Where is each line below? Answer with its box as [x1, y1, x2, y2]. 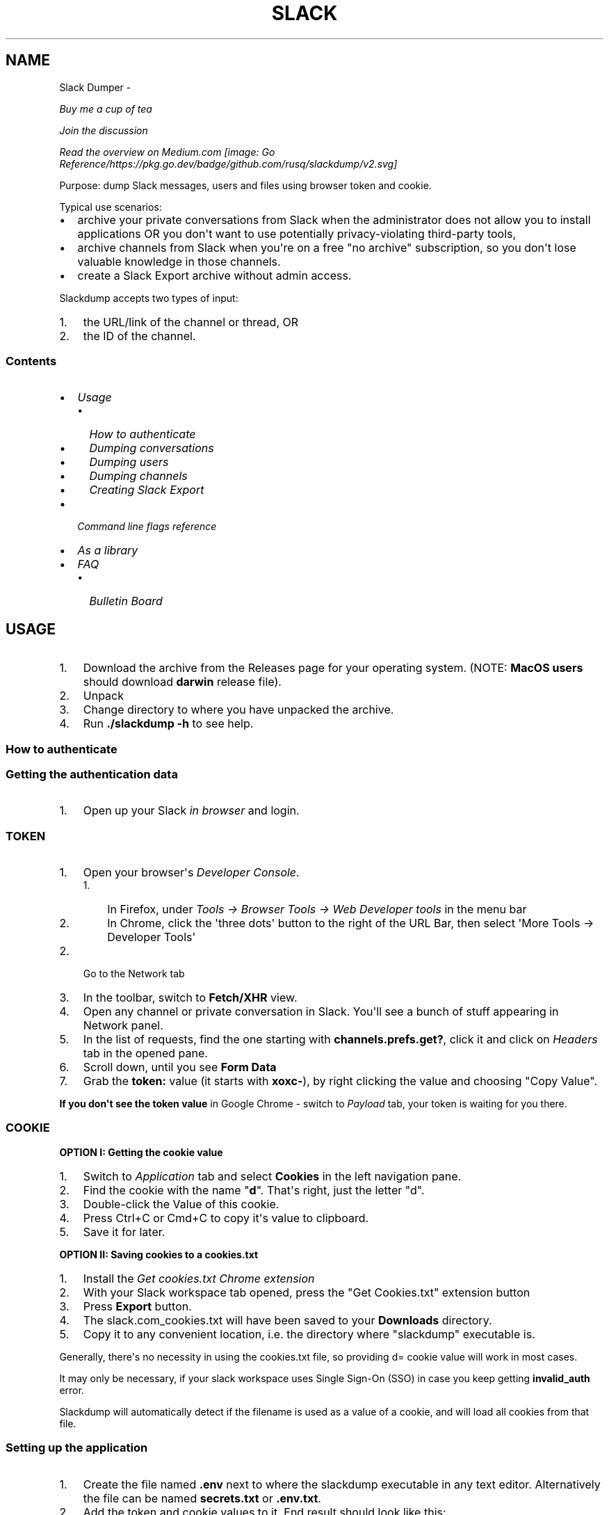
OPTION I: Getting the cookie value [59, 1146, 223, 1158]
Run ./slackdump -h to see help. [83, 716, 254, 731]
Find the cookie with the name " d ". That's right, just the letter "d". [83, 1183, 425, 1197]
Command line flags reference [77, 520, 217, 533]
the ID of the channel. [83, 328, 196, 343]
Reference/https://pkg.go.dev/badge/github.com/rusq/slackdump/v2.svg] [59, 157, 398, 170]
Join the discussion [59, 124, 148, 136]
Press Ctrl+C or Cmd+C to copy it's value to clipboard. [83, 1210, 369, 1225]
